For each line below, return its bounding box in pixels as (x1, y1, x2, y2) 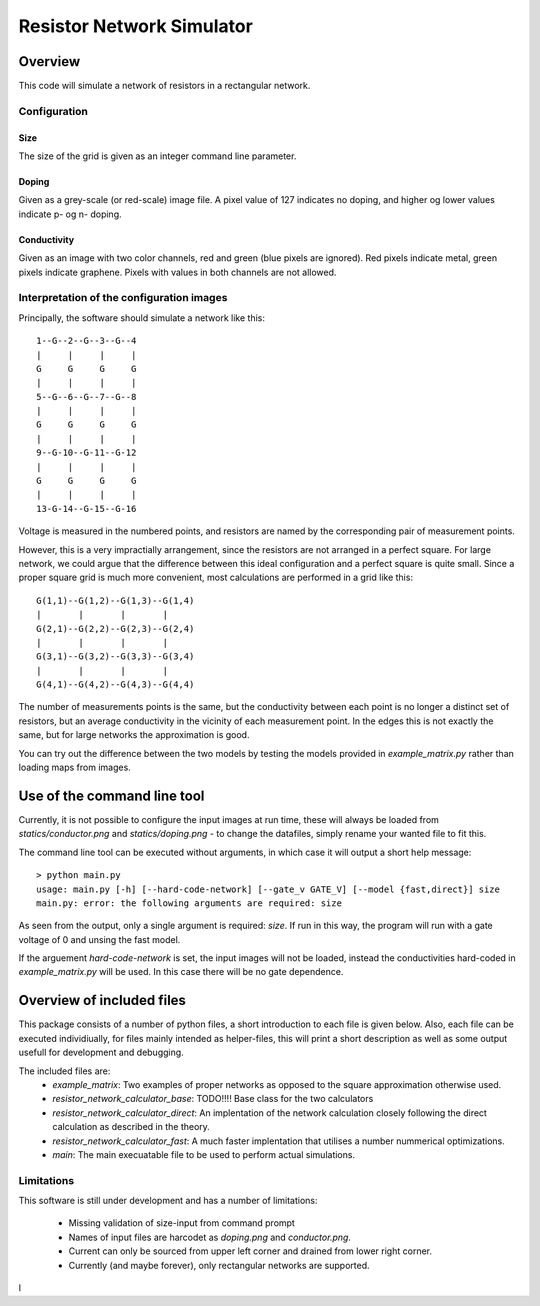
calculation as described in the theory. (52, 1121, 210, 1133)
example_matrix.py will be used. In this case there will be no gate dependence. (18, 966, 344, 978)
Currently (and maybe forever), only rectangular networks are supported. (68, 1259, 370, 1271)
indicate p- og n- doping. (18, 208, 122, 220)
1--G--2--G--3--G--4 (36, 335, 137, 347)
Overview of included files (18, 992, 187, 1009)
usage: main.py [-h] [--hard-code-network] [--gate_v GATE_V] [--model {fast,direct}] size (36, 883, 500, 895)
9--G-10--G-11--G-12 (36, 447, 137, 459)
